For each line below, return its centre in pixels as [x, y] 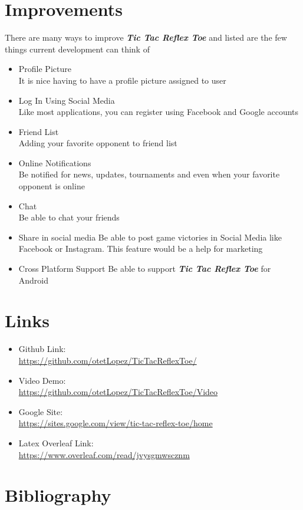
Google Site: [41, 411]
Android [34, 280]
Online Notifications [55, 162]
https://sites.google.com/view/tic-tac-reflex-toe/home [116, 423]
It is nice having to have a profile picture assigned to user [122, 80]
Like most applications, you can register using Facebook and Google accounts [159, 112]
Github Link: [42, 349]
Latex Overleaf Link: [56, 442]
